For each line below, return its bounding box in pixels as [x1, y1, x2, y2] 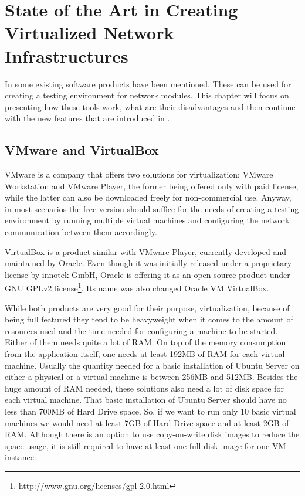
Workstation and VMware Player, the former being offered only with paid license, [5, 179, 299, 192]
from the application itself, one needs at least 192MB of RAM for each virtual [5, 348, 285, 360]
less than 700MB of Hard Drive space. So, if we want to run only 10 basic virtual [5, 405, 296, 417]
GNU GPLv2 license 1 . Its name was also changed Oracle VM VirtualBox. [5, 280, 269, 294]
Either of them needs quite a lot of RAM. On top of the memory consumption [5, 336, 286, 348]
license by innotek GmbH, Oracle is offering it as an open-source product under [5, 268, 290, 280]
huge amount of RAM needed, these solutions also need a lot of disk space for [5, 382, 284, 394]
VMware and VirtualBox [5, 141, 159, 159]
